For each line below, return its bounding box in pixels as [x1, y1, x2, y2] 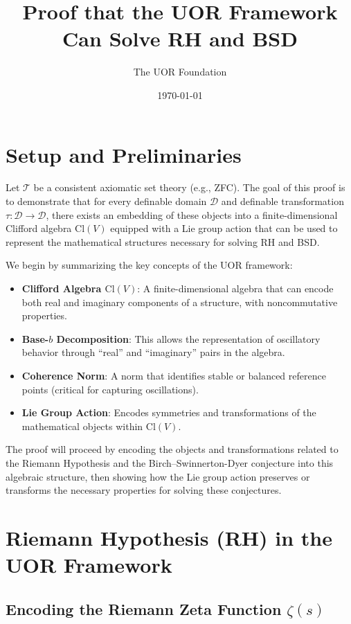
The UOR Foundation [133, 64, 227, 79]
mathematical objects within [21, 418, 143, 433]
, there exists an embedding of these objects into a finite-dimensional [46, 207, 338, 222]
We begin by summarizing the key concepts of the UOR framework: [6, 258, 293, 272]
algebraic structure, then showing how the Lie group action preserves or [6, 469, 310, 483]
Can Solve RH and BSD [62, 24, 298, 53]
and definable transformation [221, 194, 344, 208]
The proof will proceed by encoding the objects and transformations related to [6, 442, 339, 456]
